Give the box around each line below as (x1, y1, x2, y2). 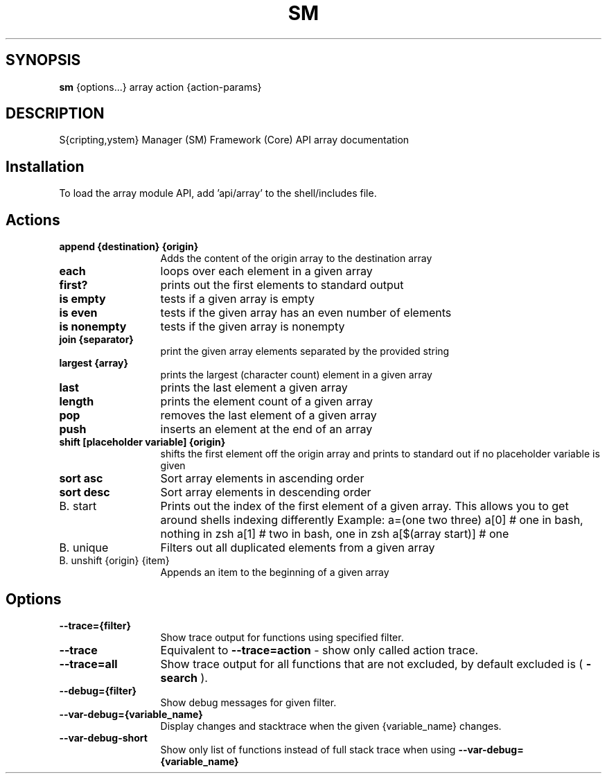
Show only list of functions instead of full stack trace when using (160, 743, 456, 755)
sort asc (59, 471, 103, 486)
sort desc (59, 485, 110, 500)
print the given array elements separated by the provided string (160, 345, 450, 358)
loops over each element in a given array (160, 264, 373, 279)
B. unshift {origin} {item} (59, 554, 170, 567)
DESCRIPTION (6, 105, 105, 123)
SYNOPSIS (6, 51, 81, 69)
